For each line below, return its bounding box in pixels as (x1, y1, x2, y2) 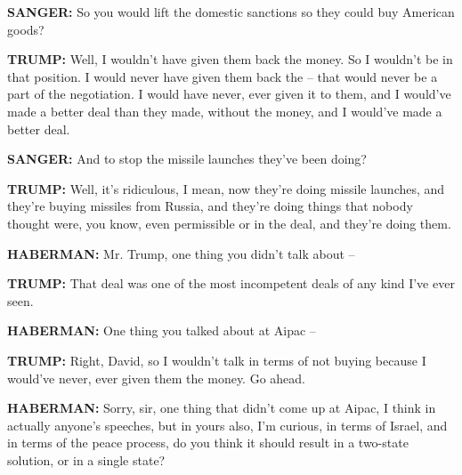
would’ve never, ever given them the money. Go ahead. (7, 368, 305, 387)
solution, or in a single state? (7, 450, 166, 469)
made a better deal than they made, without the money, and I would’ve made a (7, 101, 442, 120)
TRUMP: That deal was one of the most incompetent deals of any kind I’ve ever (7, 274, 455, 293)
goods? (7, 20, 45, 38)
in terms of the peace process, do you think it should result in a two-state (7, 433, 409, 452)
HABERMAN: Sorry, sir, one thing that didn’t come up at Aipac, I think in (7, 399, 436, 417)
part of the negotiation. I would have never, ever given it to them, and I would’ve (7, 85, 451, 103)
